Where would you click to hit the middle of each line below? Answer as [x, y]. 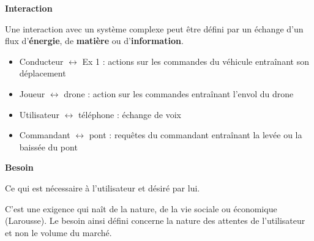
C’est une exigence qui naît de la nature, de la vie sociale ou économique [141, 208]
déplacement [43, 73]
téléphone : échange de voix [129, 114]
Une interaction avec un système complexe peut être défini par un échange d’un [154, 28]
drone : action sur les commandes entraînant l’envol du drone [179, 93]
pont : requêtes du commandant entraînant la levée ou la [196, 135]
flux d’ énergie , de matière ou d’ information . [94, 41]
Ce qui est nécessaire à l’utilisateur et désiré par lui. [103, 187]
